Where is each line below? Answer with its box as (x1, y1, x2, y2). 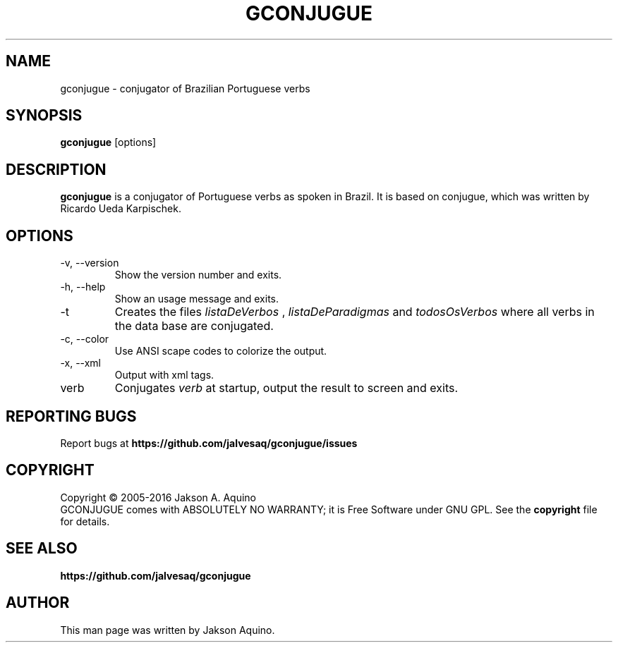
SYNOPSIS (6, 106, 83, 125)
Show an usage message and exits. (114, 293, 279, 305)
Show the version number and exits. (114, 269, 282, 281)
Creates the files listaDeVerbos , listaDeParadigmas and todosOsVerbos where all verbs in (114, 305, 595, 319)
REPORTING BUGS (6, 407, 137, 425)
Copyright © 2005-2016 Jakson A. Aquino (60, 491, 256, 503)
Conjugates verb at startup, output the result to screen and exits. (114, 381, 459, 396)
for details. (60, 515, 110, 527)
